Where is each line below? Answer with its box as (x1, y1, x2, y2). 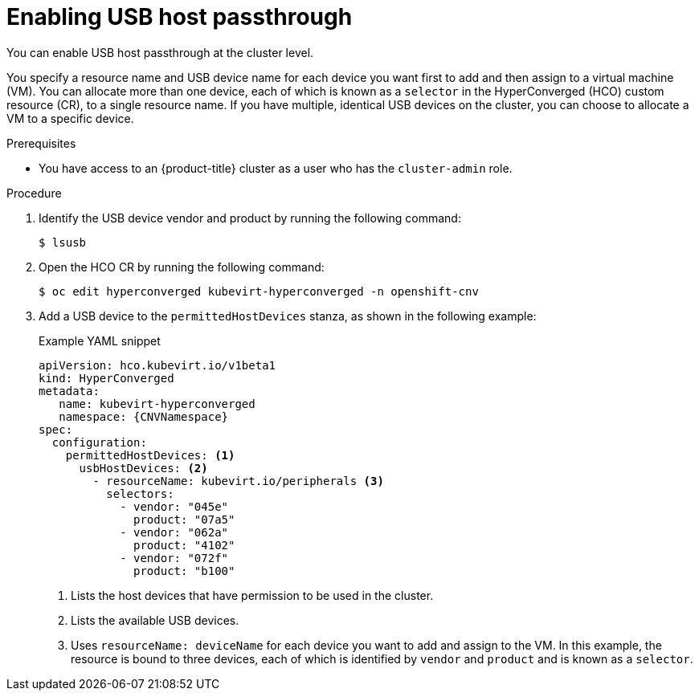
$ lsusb (39, 235, 87, 249)
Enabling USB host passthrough (6, 3, 353, 31)
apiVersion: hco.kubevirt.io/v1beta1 (39, 358, 276, 372)
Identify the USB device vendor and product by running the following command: (39, 210, 461, 225)
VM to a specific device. (6, 111, 134, 125)
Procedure (6, 185, 62, 200)
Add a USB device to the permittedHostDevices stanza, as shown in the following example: (39, 308, 537, 323)
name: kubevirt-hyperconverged (59, 397, 255, 410)
